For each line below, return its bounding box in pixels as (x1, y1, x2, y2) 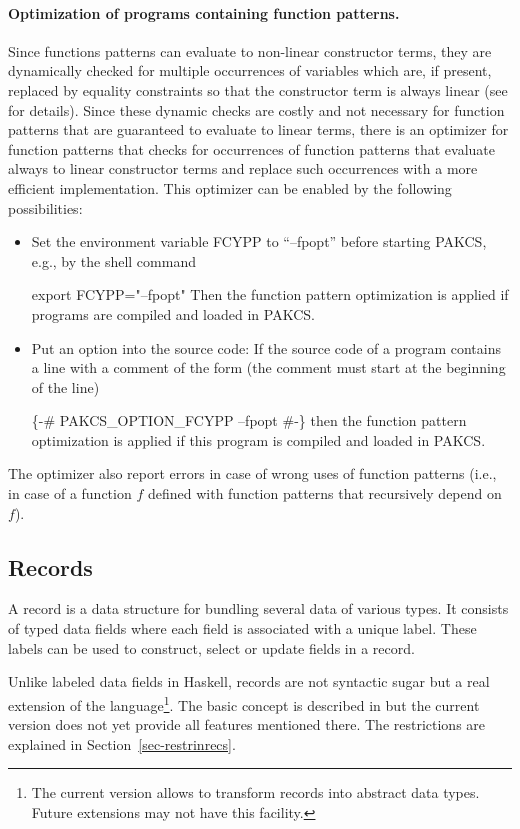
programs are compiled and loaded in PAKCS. (31, 303, 315, 324)
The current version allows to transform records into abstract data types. (31, 782, 480, 803)
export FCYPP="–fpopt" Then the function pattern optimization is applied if (31, 284, 509, 305)
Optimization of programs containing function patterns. (8, 2, 400, 23)
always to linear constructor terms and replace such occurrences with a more (8, 158, 478, 179)
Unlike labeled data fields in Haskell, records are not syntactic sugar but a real (8, 671, 490, 692)
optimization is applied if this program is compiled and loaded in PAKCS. (31, 429, 486, 450)
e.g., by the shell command (31, 250, 196, 271)
